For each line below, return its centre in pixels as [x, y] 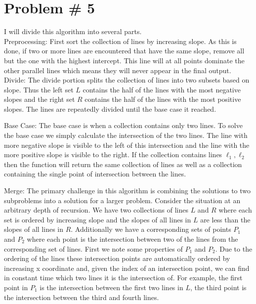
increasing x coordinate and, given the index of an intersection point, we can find [127, 268]
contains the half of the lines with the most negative [162, 89]
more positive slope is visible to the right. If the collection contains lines [113, 154]
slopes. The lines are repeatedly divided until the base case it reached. [110, 109]
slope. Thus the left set [39, 89]
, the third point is [218, 287]
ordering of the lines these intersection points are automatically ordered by [117, 258]
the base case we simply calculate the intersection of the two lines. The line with [126, 135]
